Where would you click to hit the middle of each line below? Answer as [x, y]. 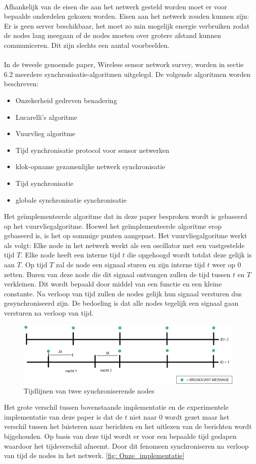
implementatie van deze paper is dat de [63, 416]
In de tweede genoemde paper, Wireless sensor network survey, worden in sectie [124, 64]
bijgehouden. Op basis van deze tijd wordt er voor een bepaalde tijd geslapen [120, 436]
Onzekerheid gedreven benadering [66, 100]
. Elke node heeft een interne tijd [70, 255]
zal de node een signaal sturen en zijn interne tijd [130, 265]
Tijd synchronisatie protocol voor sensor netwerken [92, 150]
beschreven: [21, 84]
